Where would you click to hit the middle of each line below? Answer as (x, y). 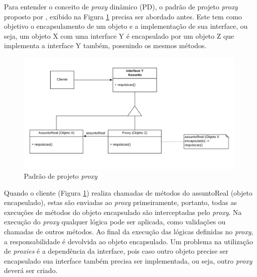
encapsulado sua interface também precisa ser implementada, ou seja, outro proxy (128, 260)
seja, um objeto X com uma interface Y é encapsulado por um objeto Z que (119, 35)
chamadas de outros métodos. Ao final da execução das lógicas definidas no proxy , (129, 231)
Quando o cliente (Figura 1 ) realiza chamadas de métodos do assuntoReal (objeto (128, 192)
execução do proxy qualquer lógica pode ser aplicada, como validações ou (115, 222)
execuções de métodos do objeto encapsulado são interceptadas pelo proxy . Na (123, 212)
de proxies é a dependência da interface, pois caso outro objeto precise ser (116, 251)
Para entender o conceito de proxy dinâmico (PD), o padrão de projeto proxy (121, 6)
